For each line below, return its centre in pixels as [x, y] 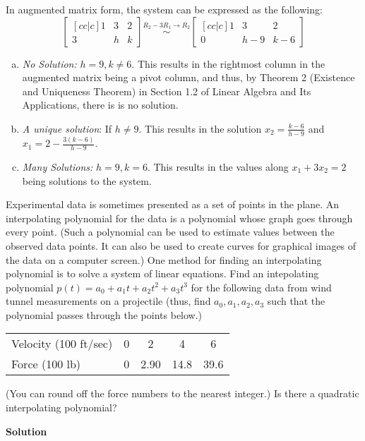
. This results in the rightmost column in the [228, 63]
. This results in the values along [218, 166]
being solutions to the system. [87, 180]
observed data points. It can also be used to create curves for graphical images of [181, 245]
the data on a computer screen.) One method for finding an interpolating [164, 259]
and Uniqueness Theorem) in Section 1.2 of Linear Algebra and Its [167, 91]
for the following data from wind [261, 287]
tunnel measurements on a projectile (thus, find [108, 301]
